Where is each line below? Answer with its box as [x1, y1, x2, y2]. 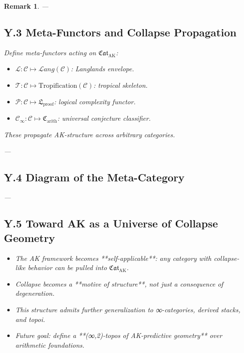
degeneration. [15, 288, 55, 298]
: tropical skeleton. [93, 80, 148, 90]
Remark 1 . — [4, 1, 49, 11]
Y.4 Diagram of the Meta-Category [4, 169, 185, 184]
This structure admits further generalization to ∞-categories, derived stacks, [15, 304, 241, 314]
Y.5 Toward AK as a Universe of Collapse [4, 216, 218, 231]
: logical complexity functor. [54, 96, 136, 106]
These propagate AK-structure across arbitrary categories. [4, 129, 175, 139]
